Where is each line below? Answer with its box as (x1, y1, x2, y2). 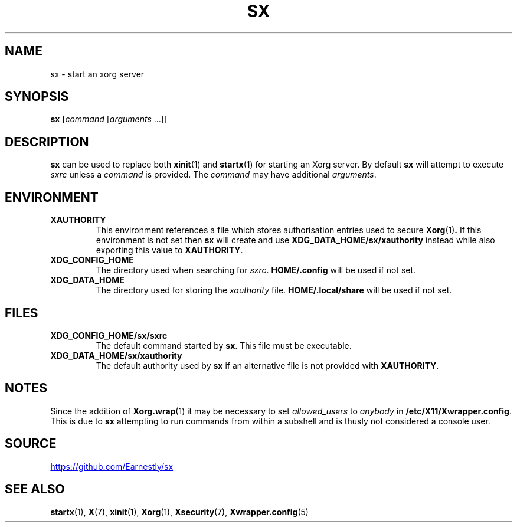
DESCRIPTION (5, 134, 89, 149)
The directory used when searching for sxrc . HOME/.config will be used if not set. (96, 265, 416, 276)
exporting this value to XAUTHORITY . (96, 245, 243, 256)
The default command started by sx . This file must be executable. (96, 340, 352, 351)
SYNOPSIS (5, 89, 69, 104)
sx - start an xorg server (50, 68, 145, 79)
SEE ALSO (5, 482, 65, 497)
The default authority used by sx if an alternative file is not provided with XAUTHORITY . (96, 360, 439, 371)
